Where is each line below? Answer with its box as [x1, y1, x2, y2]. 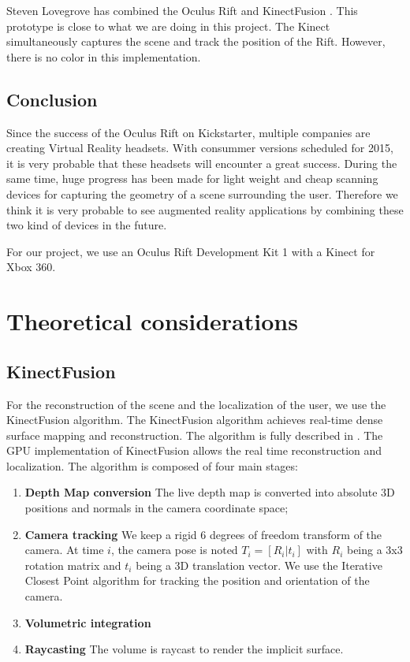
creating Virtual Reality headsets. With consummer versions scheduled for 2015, [6, 139, 393, 156]
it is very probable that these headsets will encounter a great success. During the [6, 154, 397, 171]
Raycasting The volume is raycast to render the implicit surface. [24, 641, 344, 657]
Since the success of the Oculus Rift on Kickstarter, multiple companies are [6, 124, 371, 140]
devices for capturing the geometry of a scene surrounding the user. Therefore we [6, 185, 398, 202]
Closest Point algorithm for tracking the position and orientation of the [24, 572, 370, 589]
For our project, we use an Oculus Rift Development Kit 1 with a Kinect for [6, 243, 375, 259]
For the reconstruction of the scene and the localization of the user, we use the [6, 396, 386, 412]
